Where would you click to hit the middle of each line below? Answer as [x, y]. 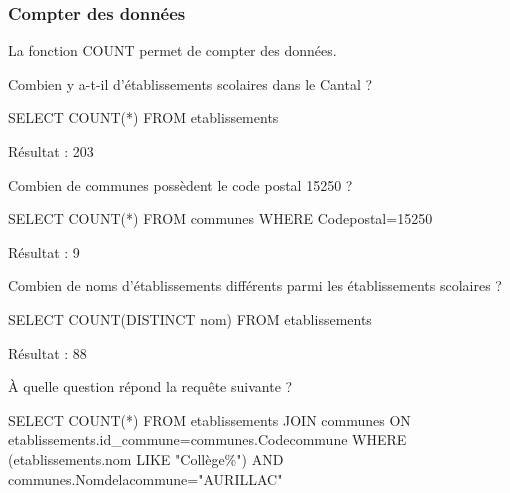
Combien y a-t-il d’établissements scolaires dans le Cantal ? [190, 83]
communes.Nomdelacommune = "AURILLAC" [145, 478]
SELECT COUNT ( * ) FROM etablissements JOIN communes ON [209, 419]
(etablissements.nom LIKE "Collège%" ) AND [146, 458]
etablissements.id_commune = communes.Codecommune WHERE [207, 439]
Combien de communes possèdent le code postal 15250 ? [180, 184]
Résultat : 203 [51, 151]
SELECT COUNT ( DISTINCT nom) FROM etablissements [190, 318]
